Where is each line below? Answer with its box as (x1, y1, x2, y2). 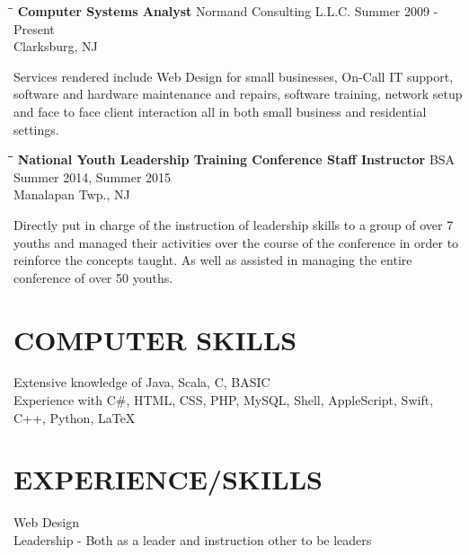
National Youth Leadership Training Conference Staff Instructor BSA (17, 150, 456, 169)
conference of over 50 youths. (13, 268, 173, 286)
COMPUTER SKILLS (13, 321, 297, 357)
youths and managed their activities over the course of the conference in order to (13, 233, 459, 251)
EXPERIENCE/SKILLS (13, 461, 323, 498)
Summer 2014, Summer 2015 (13, 167, 172, 186)
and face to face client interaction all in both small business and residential (13, 101, 427, 120)
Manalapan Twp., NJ (13, 185, 130, 204)
